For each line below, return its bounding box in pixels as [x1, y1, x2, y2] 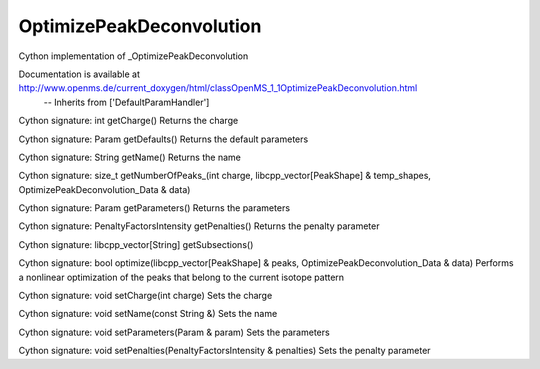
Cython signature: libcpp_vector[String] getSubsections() [18, 238, 254, 250]
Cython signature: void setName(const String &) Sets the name [18, 308, 278, 320]
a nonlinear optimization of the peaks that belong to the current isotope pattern [18, 271, 345, 283]
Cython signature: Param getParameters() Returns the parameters [18, 202, 290, 214]
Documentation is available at [18, 68, 140, 80]
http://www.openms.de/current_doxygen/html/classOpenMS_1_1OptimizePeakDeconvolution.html [18, 82, 418, 94]
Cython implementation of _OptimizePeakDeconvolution [18, 50, 249, 62]
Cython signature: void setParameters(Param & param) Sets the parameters [18, 326, 330, 338]
